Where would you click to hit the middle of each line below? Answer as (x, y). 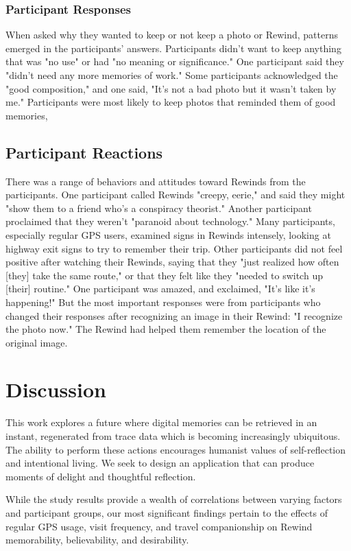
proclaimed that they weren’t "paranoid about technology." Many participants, (170, 221)
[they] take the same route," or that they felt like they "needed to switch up (164, 275)
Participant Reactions (84, 152)
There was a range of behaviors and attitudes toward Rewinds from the (156, 181)
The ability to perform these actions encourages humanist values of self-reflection (176, 449)
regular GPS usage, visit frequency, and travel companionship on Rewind (159, 526)
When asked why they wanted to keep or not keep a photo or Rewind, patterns (172, 35)
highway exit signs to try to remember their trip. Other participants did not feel (174, 248)
